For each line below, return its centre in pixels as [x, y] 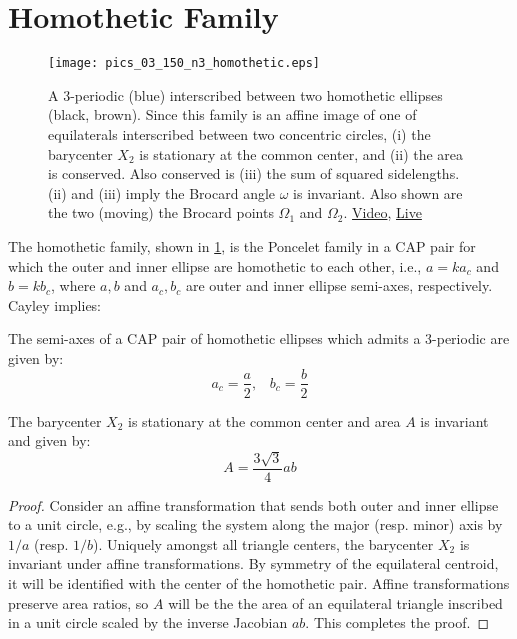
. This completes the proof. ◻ [397, 622]
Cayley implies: [55, 304]
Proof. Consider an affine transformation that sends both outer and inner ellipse [253, 504]
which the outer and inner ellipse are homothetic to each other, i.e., [215, 265]
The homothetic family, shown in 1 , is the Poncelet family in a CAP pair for [242, 245]
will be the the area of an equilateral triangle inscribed [335, 602]
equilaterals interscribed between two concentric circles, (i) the [239, 133]
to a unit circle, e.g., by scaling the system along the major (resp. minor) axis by [255, 524]
